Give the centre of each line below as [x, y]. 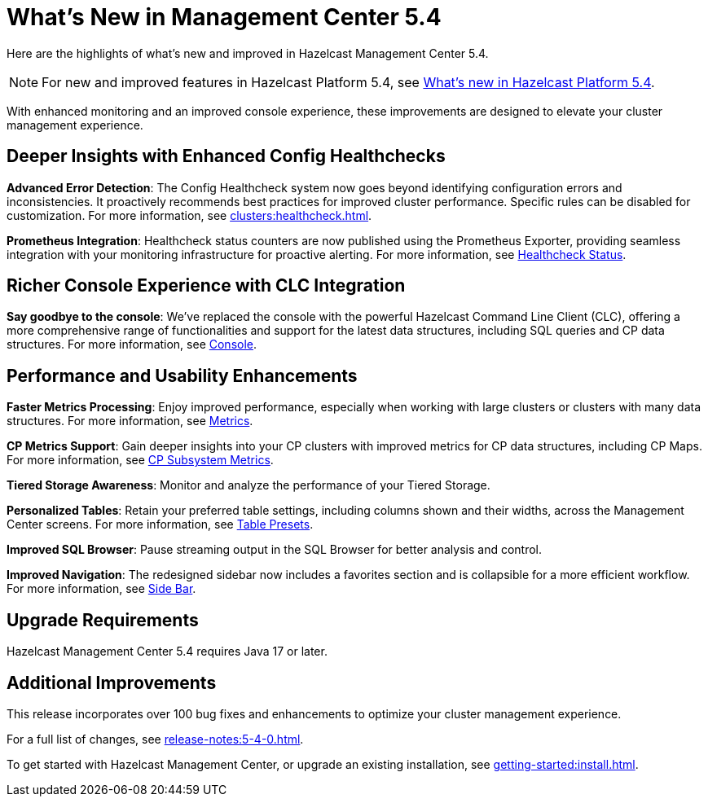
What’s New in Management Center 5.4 [224, 17]
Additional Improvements [112, 682]
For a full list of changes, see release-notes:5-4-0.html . [155, 739]
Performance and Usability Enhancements [182, 375]
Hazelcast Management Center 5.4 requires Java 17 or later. [167, 652]
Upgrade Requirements [103, 620]
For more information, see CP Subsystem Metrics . [140, 460]
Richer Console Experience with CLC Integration [206, 286]
